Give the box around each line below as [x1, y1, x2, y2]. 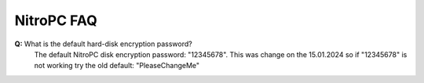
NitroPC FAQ [14, 12, 97, 29]
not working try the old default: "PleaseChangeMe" [34, 61, 200, 70]
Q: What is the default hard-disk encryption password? [14, 39, 192, 49]
